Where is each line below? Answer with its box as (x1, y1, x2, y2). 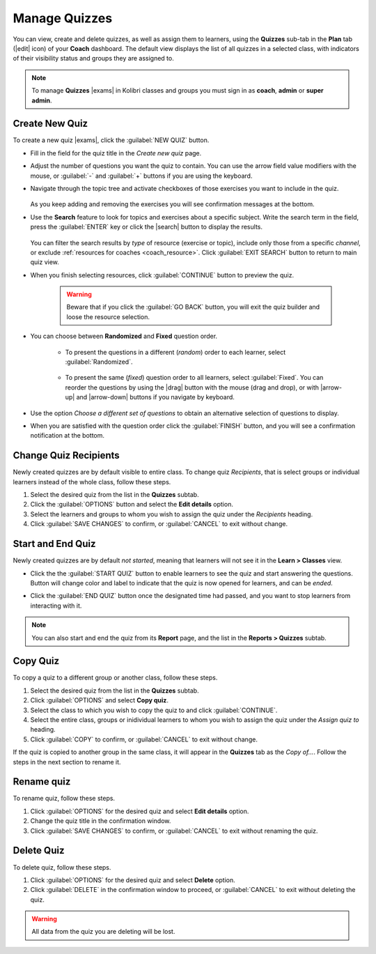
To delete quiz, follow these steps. (13, 863, 111, 871)
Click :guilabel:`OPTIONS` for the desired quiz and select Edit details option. (30, 807, 249, 815)
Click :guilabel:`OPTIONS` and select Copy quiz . (30, 696, 169, 705)
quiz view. (30, 258, 59, 266)
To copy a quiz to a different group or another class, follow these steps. (13, 673, 218, 682)
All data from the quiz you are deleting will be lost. (31, 928, 175, 936)
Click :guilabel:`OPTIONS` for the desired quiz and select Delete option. (30, 875, 236, 884)
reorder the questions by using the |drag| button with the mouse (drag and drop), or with (65, 383, 320, 392)
